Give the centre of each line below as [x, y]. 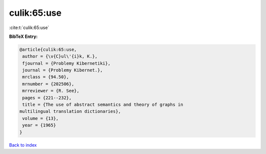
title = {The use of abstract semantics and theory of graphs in [103, 105]
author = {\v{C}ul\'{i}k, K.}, [60, 56]
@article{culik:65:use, [48, 49]
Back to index [23, 145]
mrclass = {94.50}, [46, 77]
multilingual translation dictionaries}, [70, 111]
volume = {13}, [41, 118]
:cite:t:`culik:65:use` [29, 28]
